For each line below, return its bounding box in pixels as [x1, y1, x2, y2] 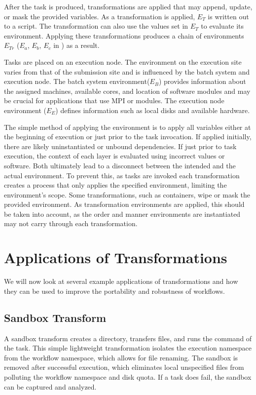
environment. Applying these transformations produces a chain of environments [4, 30, 244, 40]
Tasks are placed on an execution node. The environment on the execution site [4, 56, 242, 67]
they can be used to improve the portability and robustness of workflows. [4, 285, 225, 296]
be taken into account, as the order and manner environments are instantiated [4, 208, 241, 219]
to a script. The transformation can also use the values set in [4, 21, 188, 31]
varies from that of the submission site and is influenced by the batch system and [4, 66, 250, 77]
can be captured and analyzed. [4, 381, 97, 392]
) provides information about [158, 76, 246, 86]
